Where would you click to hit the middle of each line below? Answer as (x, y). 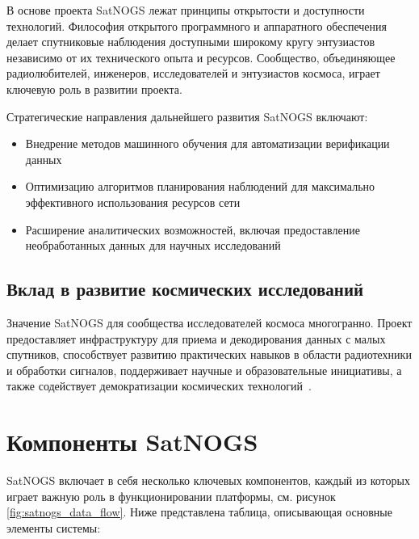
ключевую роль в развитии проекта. (94, 88)
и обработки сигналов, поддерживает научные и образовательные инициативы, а (204, 370)
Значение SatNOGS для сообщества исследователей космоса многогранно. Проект (209, 322)
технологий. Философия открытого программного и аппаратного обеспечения (197, 25)
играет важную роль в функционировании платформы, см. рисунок (171, 496)
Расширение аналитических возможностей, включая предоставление (193, 229)
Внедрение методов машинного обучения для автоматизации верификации (207, 143)
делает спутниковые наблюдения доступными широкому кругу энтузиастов (191, 42)
